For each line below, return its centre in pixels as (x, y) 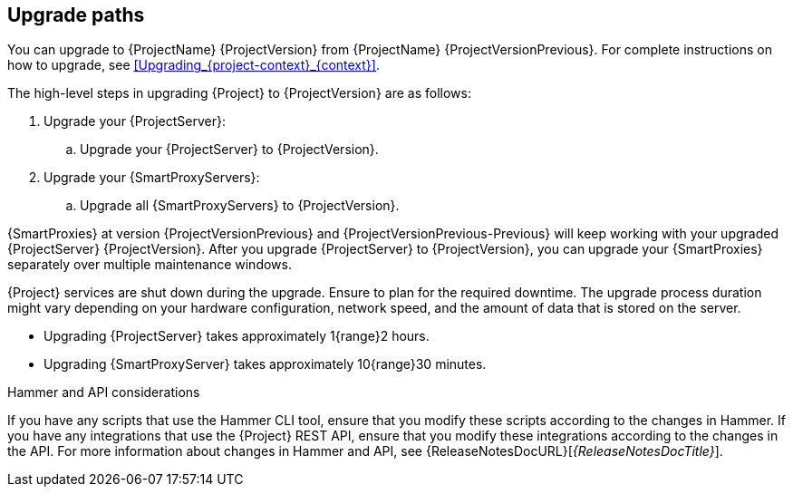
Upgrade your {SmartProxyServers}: (152, 178)
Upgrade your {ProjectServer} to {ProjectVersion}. (229, 150)
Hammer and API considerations (104, 392)
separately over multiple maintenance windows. (150, 265)
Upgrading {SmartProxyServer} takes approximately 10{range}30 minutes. (265, 364)
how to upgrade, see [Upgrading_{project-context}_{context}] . (193, 65)
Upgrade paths (76, 15)
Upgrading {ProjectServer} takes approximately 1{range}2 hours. (237, 336)
